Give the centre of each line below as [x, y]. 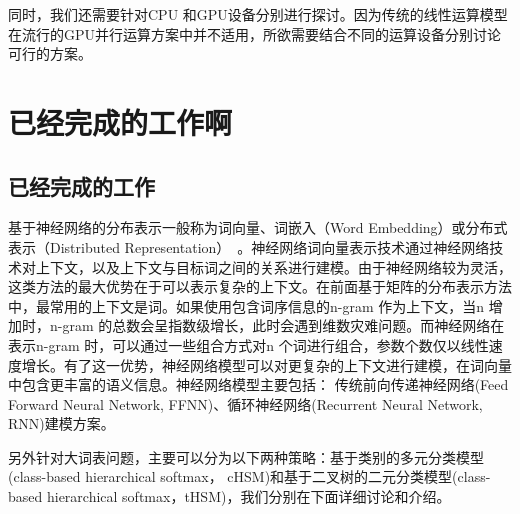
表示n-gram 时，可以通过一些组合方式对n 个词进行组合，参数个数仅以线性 [248, 344]
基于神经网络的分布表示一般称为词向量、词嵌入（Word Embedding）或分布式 [258, 227]
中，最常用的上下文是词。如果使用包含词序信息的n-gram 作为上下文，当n [246, 305]
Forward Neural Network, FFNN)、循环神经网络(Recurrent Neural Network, [245, 403]
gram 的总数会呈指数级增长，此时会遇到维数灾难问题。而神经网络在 [283, 325]
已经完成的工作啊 [120, 121]
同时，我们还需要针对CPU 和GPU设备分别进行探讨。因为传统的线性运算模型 [258, 14]
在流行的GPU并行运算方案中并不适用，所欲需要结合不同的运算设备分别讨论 [255, 33]
